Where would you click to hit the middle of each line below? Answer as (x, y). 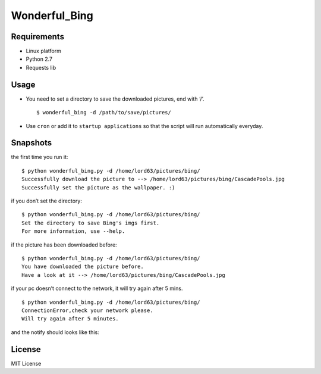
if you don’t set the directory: (47, 201)
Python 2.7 (39, 59)
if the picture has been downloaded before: (64, 245)
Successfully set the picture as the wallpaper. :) (98, 187)
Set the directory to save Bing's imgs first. (91, 223)
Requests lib (41, 67)
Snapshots (32, 143)
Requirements (38, 37)
